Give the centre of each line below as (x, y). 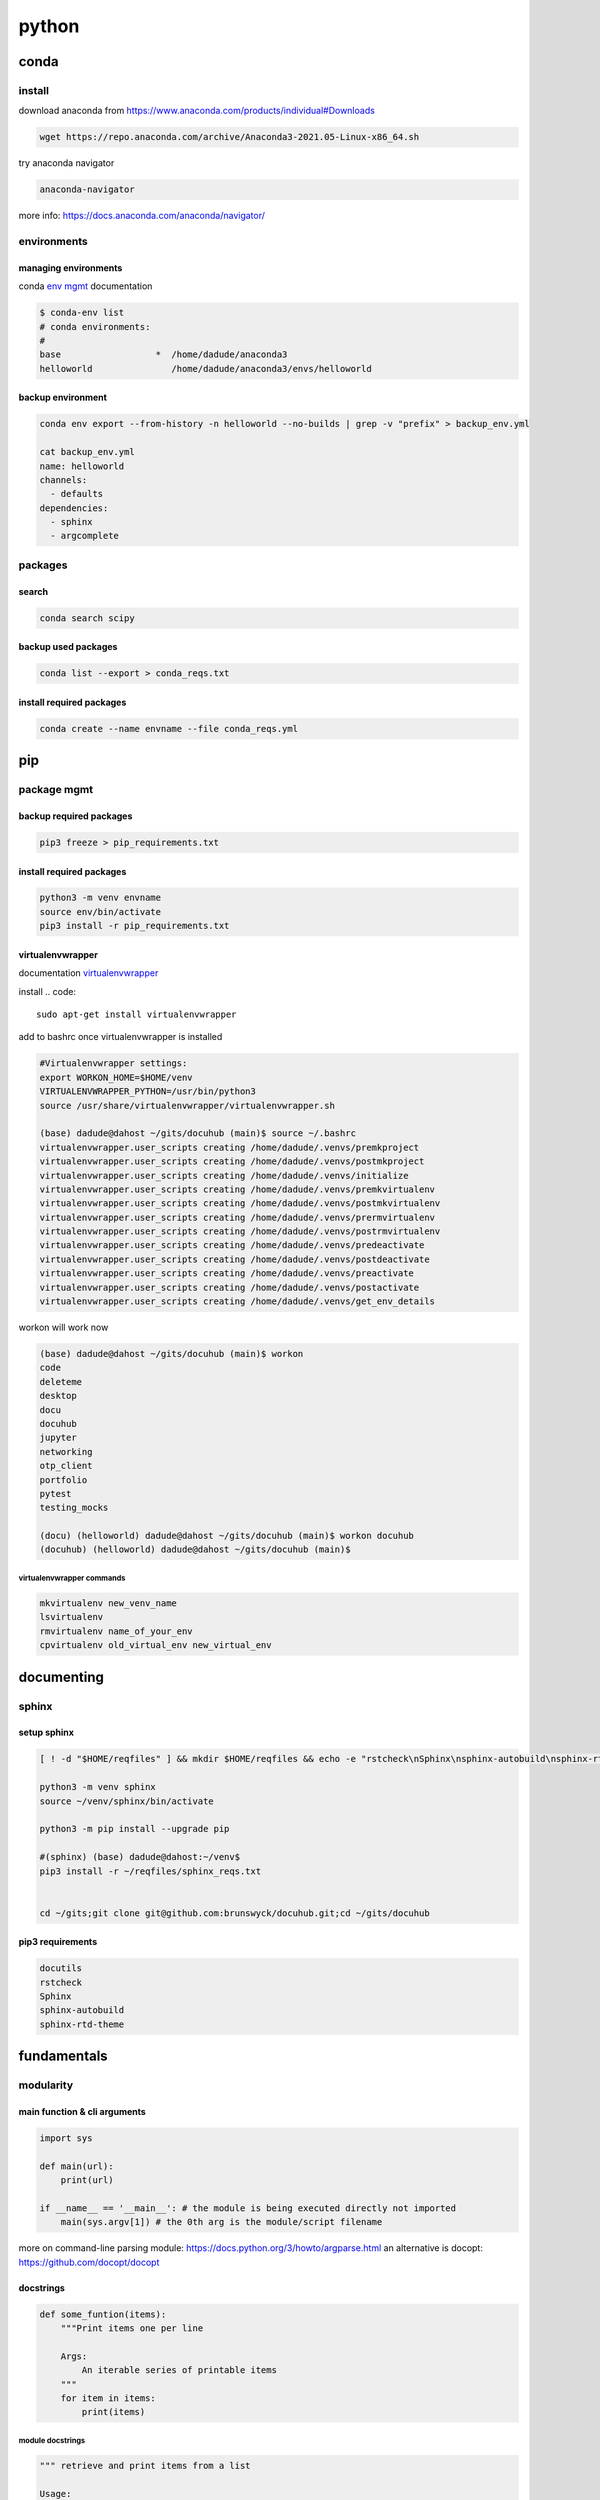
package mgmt (56, 790)
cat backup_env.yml (87, 452)
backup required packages (75, 816)
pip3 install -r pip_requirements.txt (134, 926)
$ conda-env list (82, 313)
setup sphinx (46, 1732)
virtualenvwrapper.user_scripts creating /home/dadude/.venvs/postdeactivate (234, 1259)
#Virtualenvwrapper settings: (113, 1063)
